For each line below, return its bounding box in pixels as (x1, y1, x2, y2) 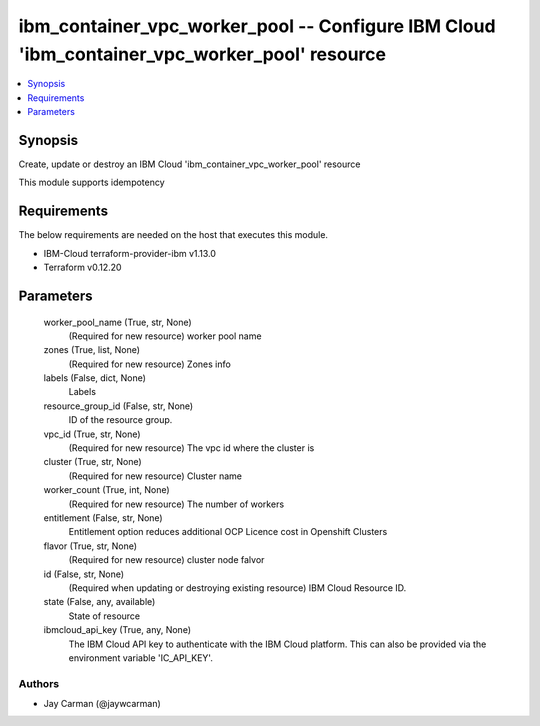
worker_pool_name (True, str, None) (43, 316, 192, 328)
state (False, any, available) (43, 596, 156, 608)
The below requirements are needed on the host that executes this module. (18, 229, 329, 241)
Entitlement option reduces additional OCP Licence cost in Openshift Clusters (68, 526, 388, 538)
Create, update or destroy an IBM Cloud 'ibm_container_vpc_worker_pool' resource (18, 158, 361, 170)
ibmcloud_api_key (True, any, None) (43, 624, 192, 636)
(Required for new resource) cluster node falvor (68, 554, 265, 566)
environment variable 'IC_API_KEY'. (68, 651, 214, 664)
